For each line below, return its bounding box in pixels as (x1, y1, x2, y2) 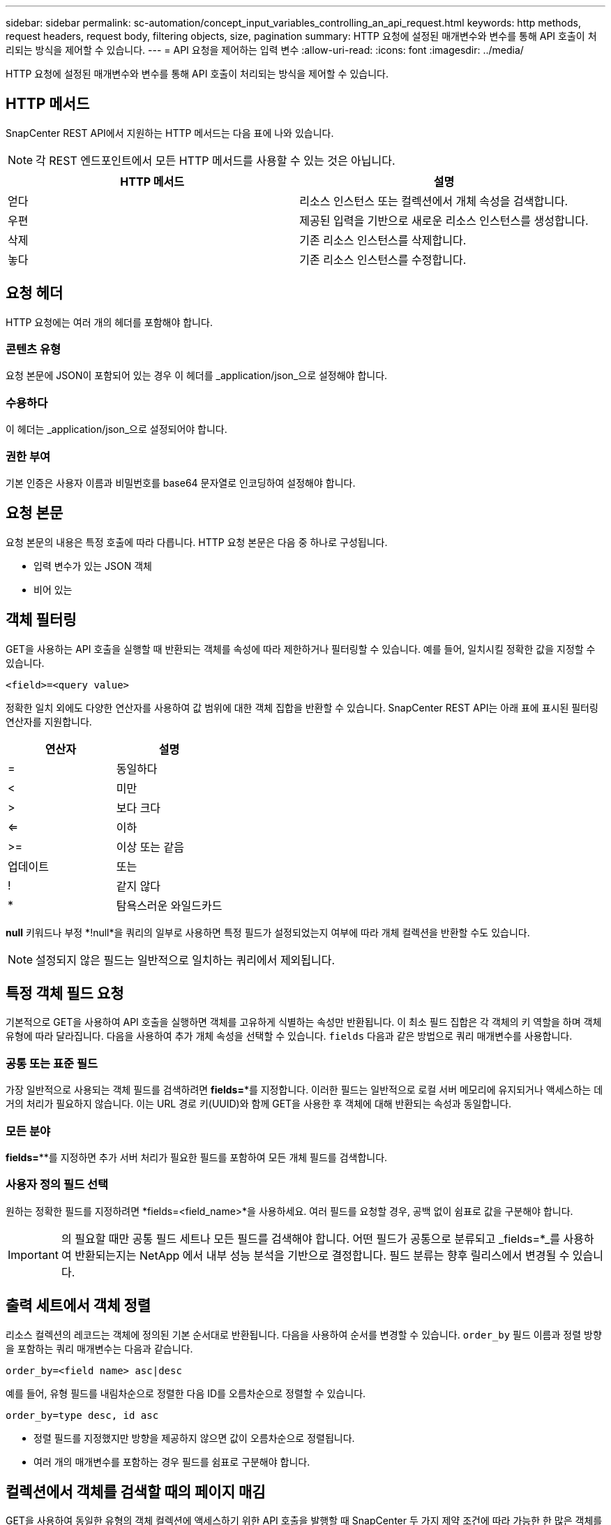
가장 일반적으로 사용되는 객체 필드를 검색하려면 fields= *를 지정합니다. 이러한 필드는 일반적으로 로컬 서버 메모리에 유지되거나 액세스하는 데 (6, 1084, 603, 1096)
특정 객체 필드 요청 (6, 985, 124, 1003)
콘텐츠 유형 (6, 342, 61, 357)
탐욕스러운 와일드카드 (116, 898, 222, 913)
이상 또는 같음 (116, 839, 185, 854)
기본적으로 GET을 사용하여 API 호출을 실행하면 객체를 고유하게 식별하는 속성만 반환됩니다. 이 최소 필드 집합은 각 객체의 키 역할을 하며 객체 (6, 1016, 602, 1029)
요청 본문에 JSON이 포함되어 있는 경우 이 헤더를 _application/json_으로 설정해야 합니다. (6, 369, 388, 382)
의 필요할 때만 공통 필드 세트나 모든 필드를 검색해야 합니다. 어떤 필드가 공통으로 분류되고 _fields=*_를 (61, 1231, 561, 1246)
